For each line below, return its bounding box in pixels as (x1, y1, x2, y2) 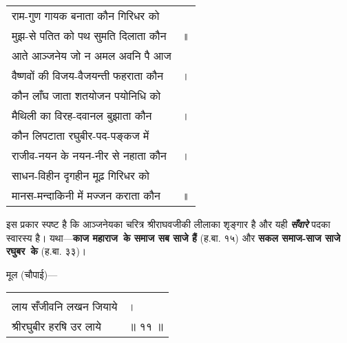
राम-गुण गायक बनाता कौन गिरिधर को (12, 8, 160, 23)
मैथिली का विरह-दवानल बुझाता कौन (12, 107, 152, 123)
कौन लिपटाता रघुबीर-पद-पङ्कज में (12, 127, 149, 143)
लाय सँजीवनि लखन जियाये (12, 298, 118, 315)
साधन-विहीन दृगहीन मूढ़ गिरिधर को (12, 167, 149, 183)
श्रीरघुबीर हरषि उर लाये (12, 318, 101, 335)
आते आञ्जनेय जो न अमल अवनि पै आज (12, 48, 171, 63)
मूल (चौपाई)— (6, 267, 58, 281)
